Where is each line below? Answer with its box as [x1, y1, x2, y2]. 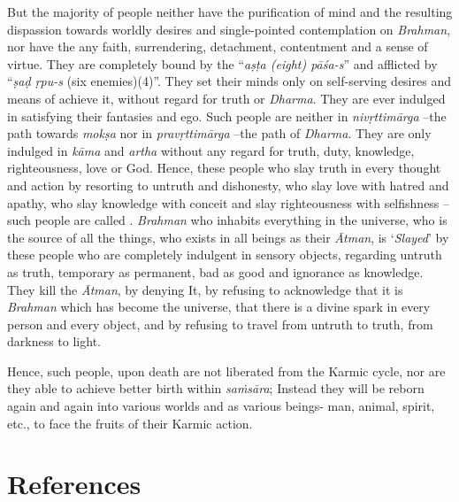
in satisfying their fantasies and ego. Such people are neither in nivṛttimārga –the [7, 106, 447, 125]
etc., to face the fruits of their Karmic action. [7, 413, 253, 432]
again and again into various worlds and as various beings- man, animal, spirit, [7, 397, 435, 415]
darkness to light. [7, 332, 101, 351]
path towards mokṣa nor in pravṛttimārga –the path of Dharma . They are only [7, 124, 432, 143]
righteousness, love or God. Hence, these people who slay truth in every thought [7, 158, 441, 177]
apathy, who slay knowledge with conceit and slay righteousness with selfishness [7, 193, 440, 212]
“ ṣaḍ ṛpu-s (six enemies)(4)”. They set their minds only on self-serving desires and [7, 72, 451, 90]
